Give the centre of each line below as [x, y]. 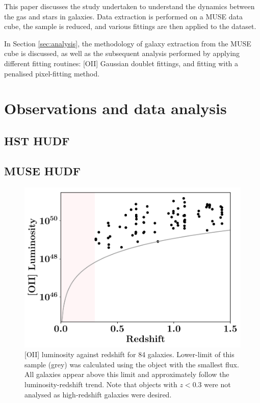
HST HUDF [37, 140]
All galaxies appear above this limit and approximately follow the [127, 374]
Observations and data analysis [115, 108]
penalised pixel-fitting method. [52, 73]
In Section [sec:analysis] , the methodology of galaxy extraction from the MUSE [128, 43]
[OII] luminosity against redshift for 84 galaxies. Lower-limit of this [129, 354]
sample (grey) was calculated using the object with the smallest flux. [132, 364]
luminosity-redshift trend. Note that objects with [101, 384]
